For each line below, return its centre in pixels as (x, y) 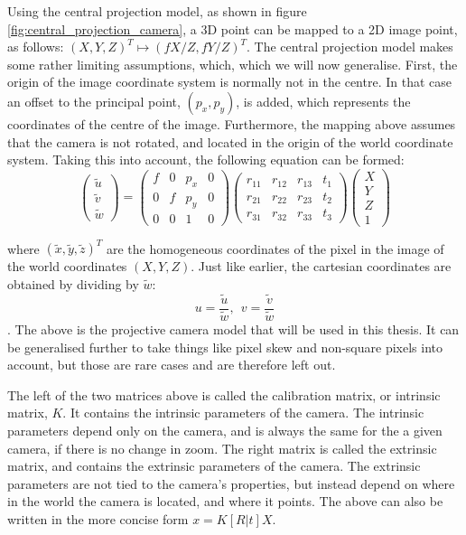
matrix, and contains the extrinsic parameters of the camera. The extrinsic (214, 466)
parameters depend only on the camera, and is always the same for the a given (225, 430)
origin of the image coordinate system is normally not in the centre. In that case (229, 82)
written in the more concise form (98, 518)
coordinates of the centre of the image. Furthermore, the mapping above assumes (232, 123)
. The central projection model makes (350, 47)
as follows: (36, 47)
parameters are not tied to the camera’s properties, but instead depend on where (231, 483)
